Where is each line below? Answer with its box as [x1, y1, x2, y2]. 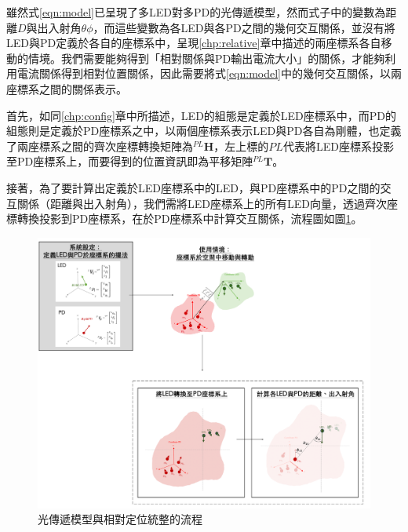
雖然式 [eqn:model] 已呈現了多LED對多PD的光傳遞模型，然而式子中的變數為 [6, 4, 386, 20]
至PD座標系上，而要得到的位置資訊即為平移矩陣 [6, 153, 253, 169]
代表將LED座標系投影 [282, 137, 394, 154]
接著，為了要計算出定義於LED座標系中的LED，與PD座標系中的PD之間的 [6, 179, 381, 195]
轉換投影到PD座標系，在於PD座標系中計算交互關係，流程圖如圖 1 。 [16, 210, 362, 227]
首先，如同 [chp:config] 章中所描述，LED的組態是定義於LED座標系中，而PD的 [6, 107, 397, 123]
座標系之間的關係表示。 [6, 80, 127, 97]
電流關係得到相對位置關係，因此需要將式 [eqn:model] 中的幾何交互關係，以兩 [16, 65, 403, 82]
